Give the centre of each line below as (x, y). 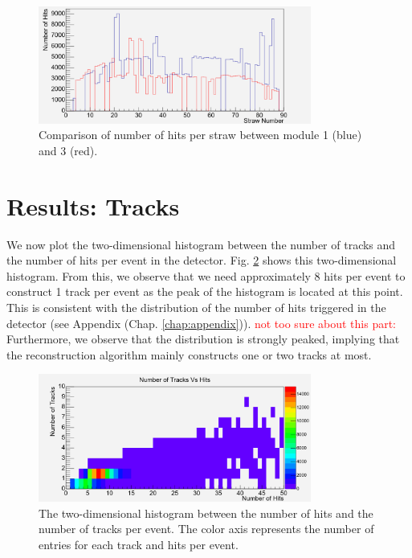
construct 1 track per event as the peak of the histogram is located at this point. (205, 291)
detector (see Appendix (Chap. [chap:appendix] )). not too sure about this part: (202, 323)
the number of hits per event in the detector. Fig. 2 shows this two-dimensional (202, 260)
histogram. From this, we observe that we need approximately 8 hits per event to (206, 275)
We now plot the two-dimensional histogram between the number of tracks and (201, 244)
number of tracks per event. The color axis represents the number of (206, 529)
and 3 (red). (68, 150)
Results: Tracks (93, 205)
